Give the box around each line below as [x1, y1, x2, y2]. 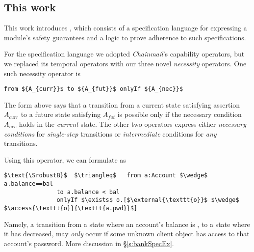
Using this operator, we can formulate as [4, 154, 126, 165]
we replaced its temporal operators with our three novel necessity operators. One [4, 58, 247, 68]
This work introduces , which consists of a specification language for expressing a [4, 23, 247, 33]
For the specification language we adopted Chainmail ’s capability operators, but [4, 49, 245, 59]
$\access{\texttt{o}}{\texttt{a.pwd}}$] [4, 205, 138, 212]
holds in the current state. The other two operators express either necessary [19, 119, 246, 129]
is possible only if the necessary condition [117, 109, 242, 119]
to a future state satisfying [21, 109, 101, 119]
